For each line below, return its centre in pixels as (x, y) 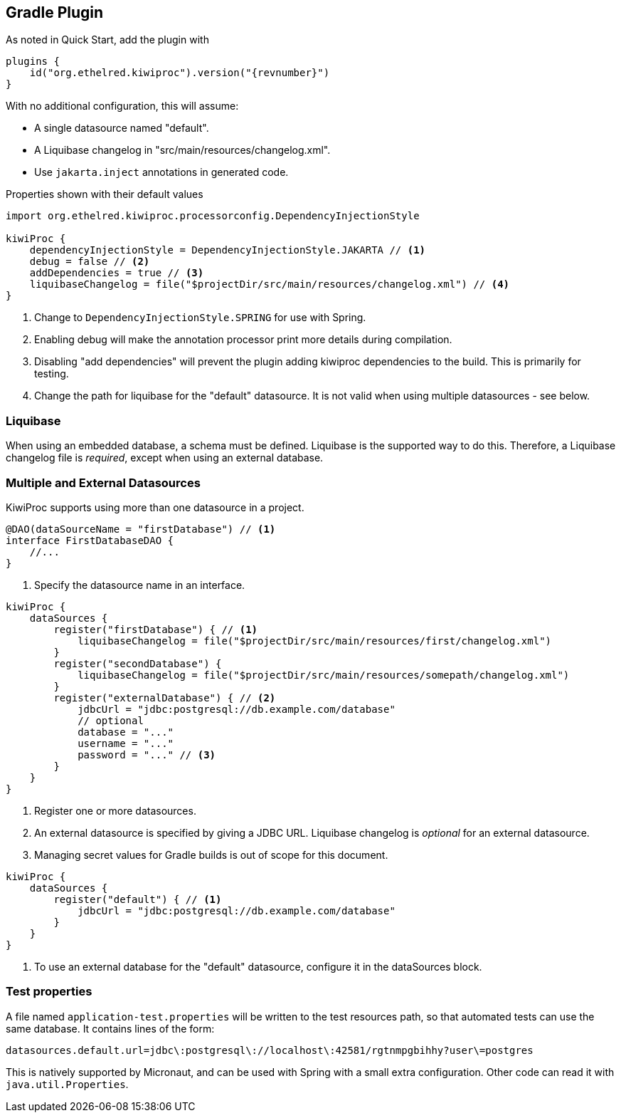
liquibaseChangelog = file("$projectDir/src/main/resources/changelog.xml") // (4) (270, 284)
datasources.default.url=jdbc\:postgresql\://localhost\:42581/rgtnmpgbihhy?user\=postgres (270, 1050)
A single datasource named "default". (122, 128)
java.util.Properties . (67, 1084)
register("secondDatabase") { (138, 663)
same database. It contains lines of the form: (110, 1028)
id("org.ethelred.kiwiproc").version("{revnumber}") (180, 73)
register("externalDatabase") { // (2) (165, 698)
